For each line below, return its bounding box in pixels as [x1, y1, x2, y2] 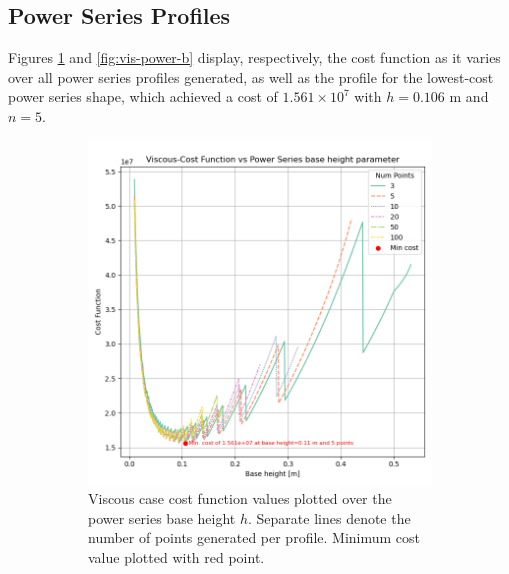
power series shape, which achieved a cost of [8, 86, 278, 107]
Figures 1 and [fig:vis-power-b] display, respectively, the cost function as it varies [8, 47, 501, 68]
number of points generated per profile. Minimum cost [88, 527, 421, 548]
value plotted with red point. [88, 546, 265, 567]
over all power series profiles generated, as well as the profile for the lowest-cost [8, 66, 494, 87]
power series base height [88, 507, 236, 528]
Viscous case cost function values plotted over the [88, 488, 392, 509]
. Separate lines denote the [248, 507, 411, 528]
